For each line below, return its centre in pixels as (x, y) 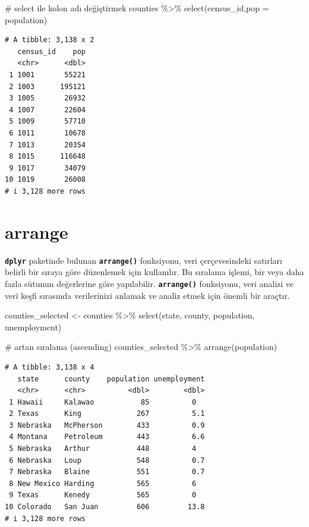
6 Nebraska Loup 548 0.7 (107, 460)
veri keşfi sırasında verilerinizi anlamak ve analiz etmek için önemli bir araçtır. (147, 295)
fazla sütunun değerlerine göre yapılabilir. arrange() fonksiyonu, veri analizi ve (149, 283)
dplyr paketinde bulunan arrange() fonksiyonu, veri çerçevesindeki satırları (144, 260)
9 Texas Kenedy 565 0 (103, 495)
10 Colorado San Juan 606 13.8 (105, 507)
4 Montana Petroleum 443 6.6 (107, 437)
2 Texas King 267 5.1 (107, 414)
